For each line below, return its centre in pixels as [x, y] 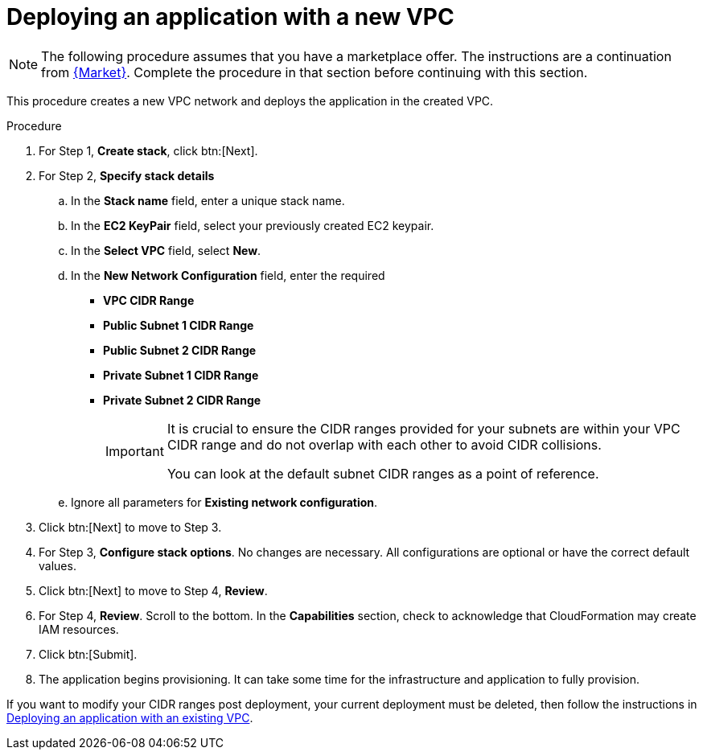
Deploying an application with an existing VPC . [130, 717]
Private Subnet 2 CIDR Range [182, 400]
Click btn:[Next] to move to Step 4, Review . [153, 590]
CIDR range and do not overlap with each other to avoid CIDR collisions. [384, 444]
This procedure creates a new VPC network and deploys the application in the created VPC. [250, 101]
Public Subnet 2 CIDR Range [180, 350]
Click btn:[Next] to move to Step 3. [130, 527]
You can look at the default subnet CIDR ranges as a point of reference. [383, 473]
